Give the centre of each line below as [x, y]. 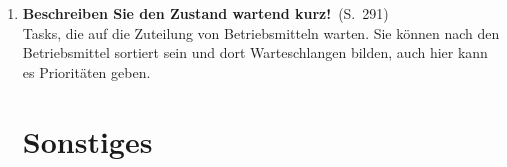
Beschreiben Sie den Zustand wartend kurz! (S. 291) [205, 13]
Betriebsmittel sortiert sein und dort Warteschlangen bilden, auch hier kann [255, 52]
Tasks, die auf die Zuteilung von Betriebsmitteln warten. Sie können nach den [261, 32]
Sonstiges [87, 140]
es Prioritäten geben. [86, 71]
